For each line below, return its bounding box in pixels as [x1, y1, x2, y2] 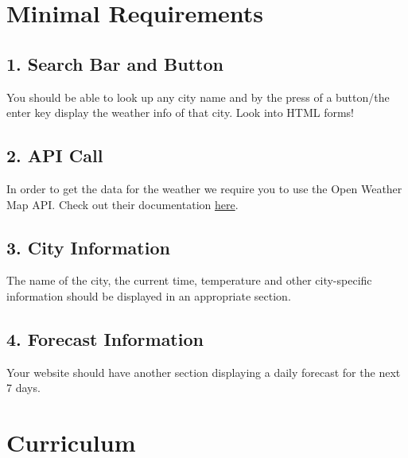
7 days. [6, 379, 41, 396]
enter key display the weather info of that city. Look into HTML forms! [6, 104, 354, 121]
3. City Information [6, 235, 170, 259]
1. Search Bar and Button [6, 51, 223, 76]
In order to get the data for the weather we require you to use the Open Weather [6, 180, 402, 196]
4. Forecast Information [6, 326, 204, 351]
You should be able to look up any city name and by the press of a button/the [6, 88, 390, 105]
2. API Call [6, 143, 103, 168]
